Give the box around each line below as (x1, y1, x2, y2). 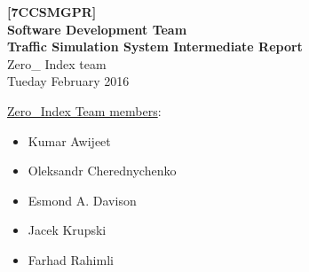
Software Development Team (7, 19, 187, 38)
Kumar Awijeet (28, 131, 111, 150)
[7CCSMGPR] (7, 3, 97, 20)
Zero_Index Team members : (7, 101, 162, 120)
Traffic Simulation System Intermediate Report (7, 37, 303, 56)
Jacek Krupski (28, 221, 107, 239)
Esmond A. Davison (28, 190, 137, 209)
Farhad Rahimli (28, 250, 114, 268)
